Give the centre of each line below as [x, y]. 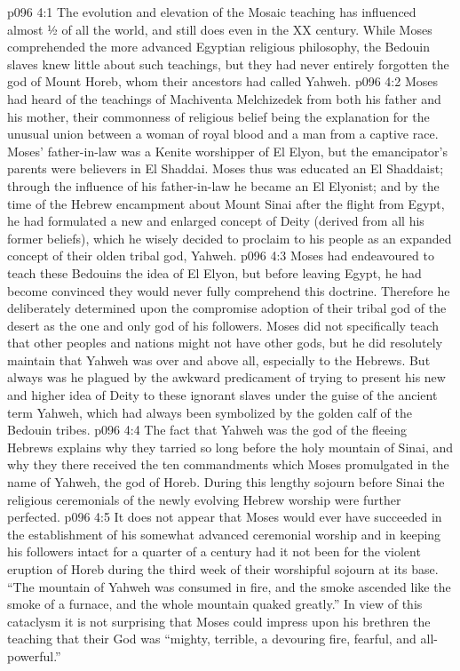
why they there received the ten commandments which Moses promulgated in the [228, 464]
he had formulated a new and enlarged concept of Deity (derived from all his [216, 221]
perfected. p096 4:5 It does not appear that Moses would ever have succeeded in [225, 517]
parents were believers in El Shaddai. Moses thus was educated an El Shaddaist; [226, 168]
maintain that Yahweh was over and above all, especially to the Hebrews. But [219, 359]
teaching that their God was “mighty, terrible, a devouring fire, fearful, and [212, 639]
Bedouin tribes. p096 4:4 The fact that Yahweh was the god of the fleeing [207, 430]
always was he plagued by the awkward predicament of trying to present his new [226, 377]
